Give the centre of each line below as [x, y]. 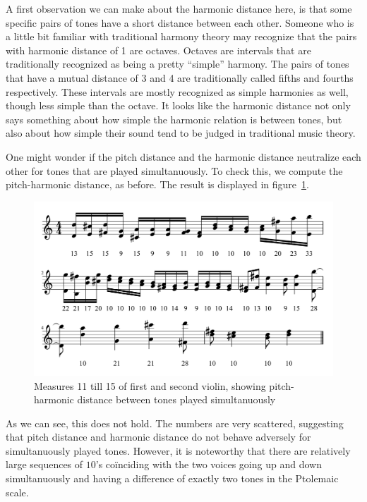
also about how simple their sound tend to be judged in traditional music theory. [181, 133]
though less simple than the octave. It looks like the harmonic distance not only [178, 105]
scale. [17, 492]
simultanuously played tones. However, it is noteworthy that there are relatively [178, 450]
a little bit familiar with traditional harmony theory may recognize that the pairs [181, 36]
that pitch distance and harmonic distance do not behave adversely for [158, 437]
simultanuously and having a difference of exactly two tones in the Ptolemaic [172, 478]
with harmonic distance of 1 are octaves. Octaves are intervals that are [158, 50]
